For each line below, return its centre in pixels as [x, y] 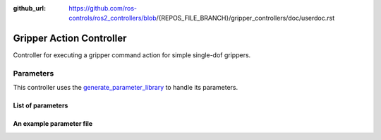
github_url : [29, 8]
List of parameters [41, 105]
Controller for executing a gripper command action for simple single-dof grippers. [132, 55]
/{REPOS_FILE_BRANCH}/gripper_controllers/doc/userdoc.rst [246, 18]
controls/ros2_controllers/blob [113, 18]
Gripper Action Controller [70, 39]
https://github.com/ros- [103, 8]
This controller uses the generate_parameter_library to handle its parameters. [126, 88]
